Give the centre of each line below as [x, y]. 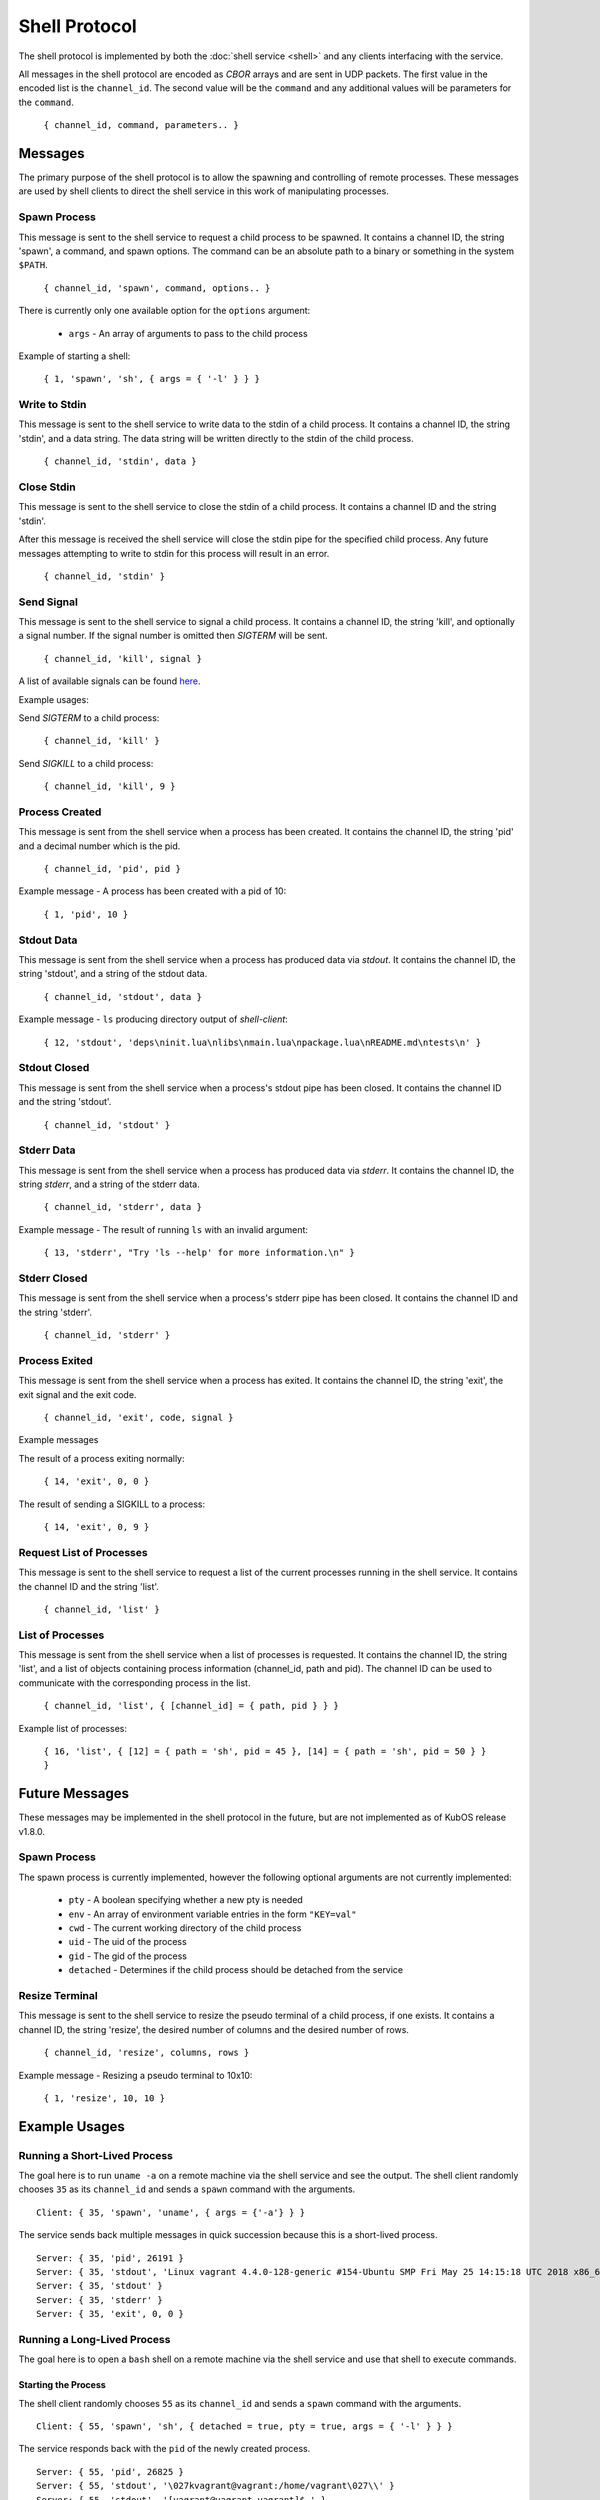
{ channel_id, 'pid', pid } [112, 869]
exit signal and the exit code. [77, 1394]
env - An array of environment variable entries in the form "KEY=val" [212, 1914]
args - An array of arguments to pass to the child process [188, 333]
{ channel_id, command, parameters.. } [141, 125]
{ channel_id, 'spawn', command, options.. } [157, 288]
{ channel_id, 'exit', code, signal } [138, 1418]
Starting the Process [62, 2385]
